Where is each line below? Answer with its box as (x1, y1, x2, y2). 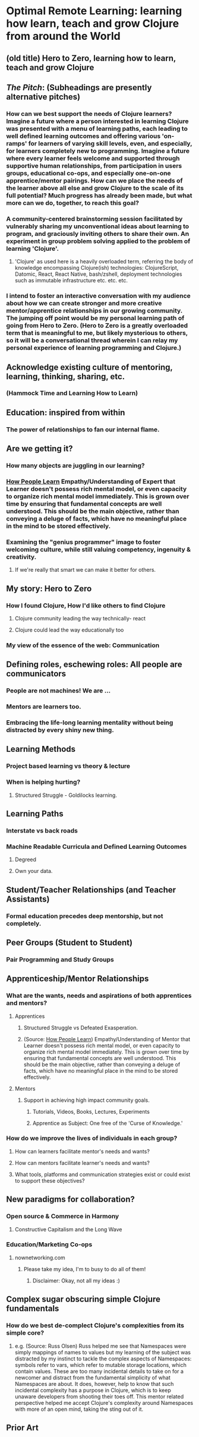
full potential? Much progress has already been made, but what (6, 191, 192, 200)
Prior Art (6, 1422, 39, 1433)
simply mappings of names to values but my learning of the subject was (14, 1348, 191, 1356)
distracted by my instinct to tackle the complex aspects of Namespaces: (14, 1355, 192, 1362)
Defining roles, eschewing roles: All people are (6, 660, 182, 670)
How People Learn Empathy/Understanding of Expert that (6, 477, 176, 486)
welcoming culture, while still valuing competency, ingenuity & (6, 545, 191, 553)
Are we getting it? (6, 444, 73, 454)
